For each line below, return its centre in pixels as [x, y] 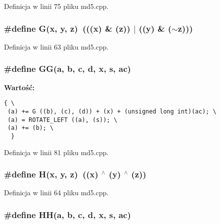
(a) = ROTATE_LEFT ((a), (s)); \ [63, 120]
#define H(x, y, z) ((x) [51, 174]
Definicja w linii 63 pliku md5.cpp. [56, 46]
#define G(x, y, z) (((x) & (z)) [67, 28]
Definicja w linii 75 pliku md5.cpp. [56, 6]
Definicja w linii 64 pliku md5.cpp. [56, 193]
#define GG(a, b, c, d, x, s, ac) [67, 69]
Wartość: [20, 87]
